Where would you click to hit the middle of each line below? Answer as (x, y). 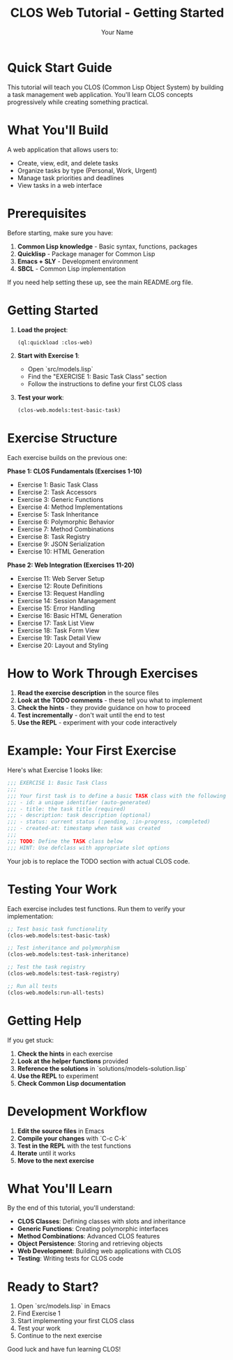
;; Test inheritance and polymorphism (63, 948)
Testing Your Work (62, 889)
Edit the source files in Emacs (61, 1131)
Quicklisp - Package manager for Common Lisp (86, 253)
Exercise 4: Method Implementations (70, 507)
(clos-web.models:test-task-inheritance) (68, 954)
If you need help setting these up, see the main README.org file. (100, 282)
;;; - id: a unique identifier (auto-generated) (79, 802)
